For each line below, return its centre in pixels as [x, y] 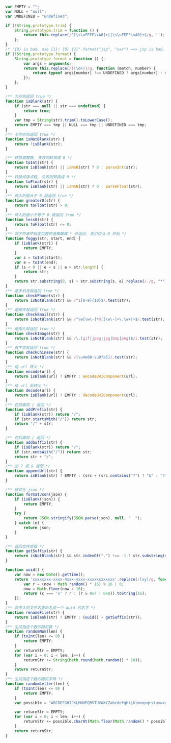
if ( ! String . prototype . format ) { [41, 54]
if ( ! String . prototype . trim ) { [38, 26]
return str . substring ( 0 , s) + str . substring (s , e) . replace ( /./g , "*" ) [91, 281]
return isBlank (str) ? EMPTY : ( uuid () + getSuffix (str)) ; [78, 617]
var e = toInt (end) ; [36, 262]
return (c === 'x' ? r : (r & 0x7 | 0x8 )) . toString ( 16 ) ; [85, 594]
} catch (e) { [29, 523]
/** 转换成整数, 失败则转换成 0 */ [39, 158]
